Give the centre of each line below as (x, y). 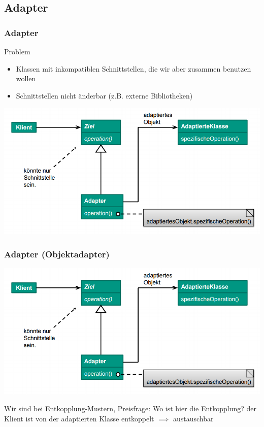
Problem (17, 51)
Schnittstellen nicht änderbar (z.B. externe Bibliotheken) (104, 95)
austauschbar (193, 418)
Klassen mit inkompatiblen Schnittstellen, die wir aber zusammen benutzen (134, 68)
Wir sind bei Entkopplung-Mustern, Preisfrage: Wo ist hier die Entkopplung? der (130, 408)
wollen (26, 78)
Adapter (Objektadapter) (57, 254)
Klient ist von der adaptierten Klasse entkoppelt (79, 418)
